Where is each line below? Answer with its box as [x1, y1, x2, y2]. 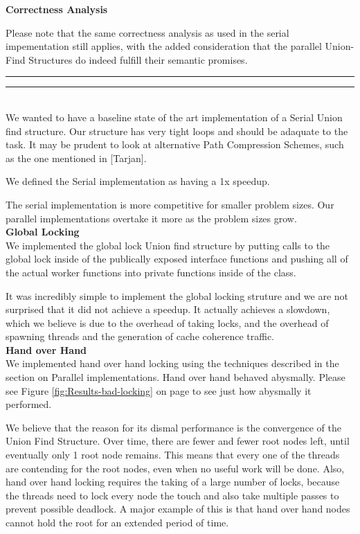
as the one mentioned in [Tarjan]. [6, 150, 147, 165]
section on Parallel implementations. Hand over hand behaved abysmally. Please [6, 370, 345, 384]
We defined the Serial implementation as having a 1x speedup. [6, 174, 270, 188]
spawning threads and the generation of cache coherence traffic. [6, 329, 275, 344]
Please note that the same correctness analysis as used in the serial [6, 25, 289, 39]
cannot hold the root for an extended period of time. [6, 515, 229, 529]
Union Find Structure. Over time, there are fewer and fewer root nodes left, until [6, 434, 350, 448]
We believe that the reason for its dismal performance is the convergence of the [6, 420, 342, 434]
